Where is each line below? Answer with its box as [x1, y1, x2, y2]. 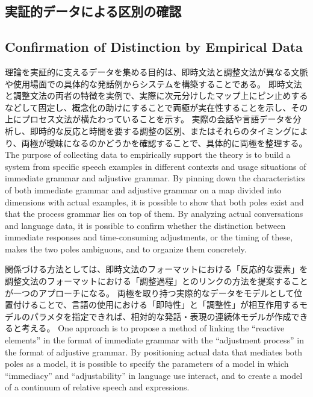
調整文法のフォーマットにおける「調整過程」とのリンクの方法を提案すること [5, 275, 308, 287]
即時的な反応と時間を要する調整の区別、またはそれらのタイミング [29, 124, 291, 137]
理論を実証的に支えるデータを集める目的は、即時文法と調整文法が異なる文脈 [5, 65, 308, 78]
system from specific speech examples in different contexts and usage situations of [5, 160, 306, 172]
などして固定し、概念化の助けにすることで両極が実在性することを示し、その [5, 101, 308, 113]
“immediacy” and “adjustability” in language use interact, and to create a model [5, 369, 303, 381]
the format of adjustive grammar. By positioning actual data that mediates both [5, 345, 303, 358]
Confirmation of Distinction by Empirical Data [5, 37, 303, 56]
